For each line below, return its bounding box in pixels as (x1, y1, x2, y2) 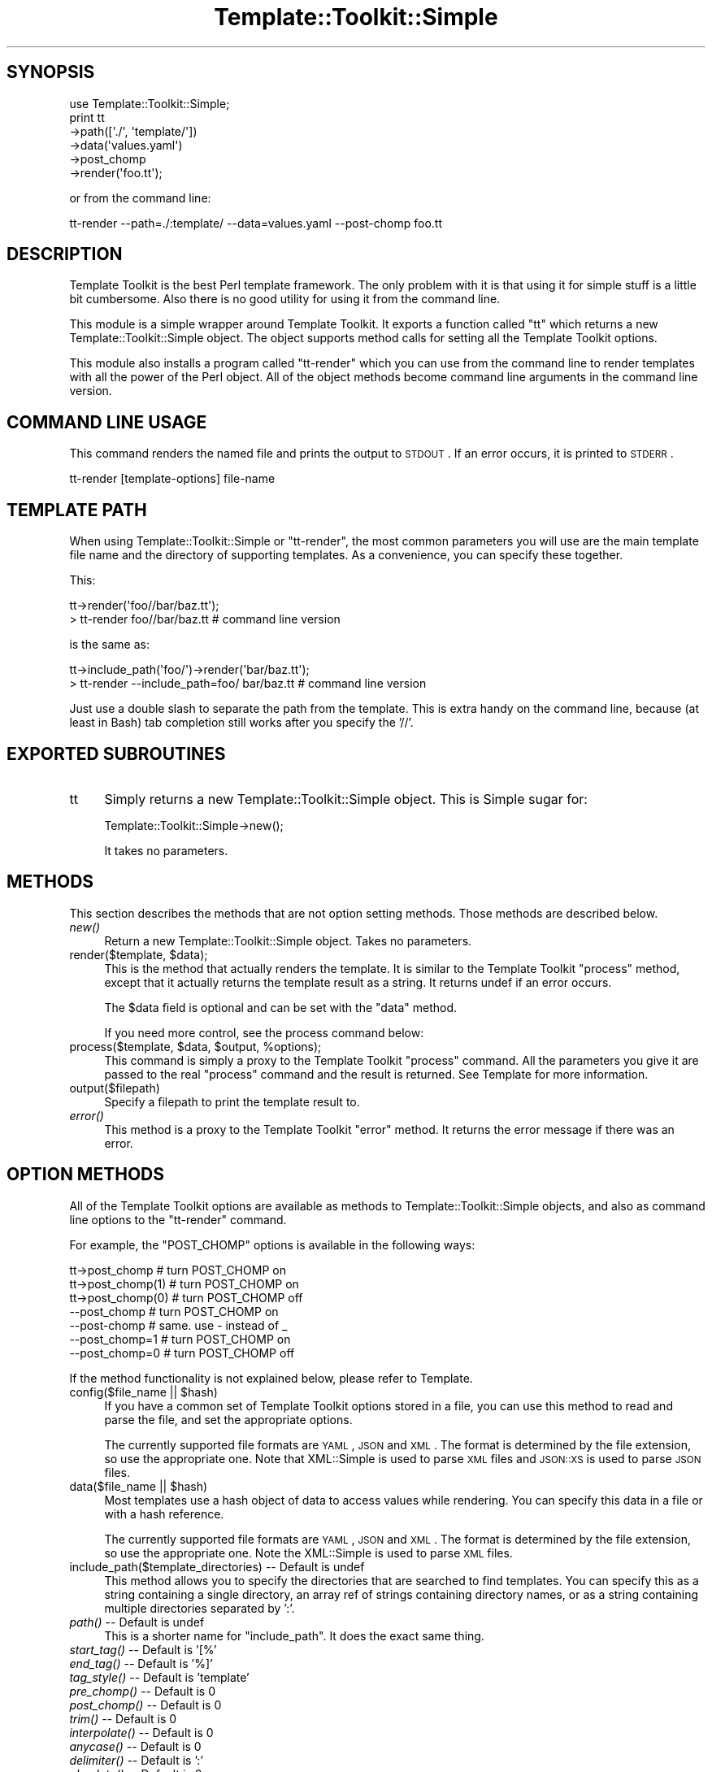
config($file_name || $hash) (69, 1384, 218, 1399)
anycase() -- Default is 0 (69, 1739, 202, 1753)
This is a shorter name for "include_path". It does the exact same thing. (104, 1628, 484, 1643)
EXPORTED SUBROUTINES (7, 743, 226, 764)
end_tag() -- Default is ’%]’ (69, 1656, 213, 1670)
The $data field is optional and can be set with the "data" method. (104, 1000, 458, 1014)
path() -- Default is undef (69, 1614, 205, 1629)
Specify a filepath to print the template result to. (104, 1094, 360, 1109)
